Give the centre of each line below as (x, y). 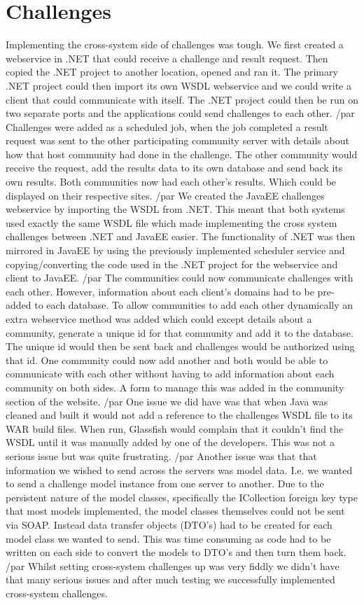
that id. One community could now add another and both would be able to (167, 360)
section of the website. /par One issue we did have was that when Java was (167, 401)
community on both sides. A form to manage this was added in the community (175, 387)
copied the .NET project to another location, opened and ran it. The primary (172, 72)
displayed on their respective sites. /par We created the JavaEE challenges (165, 195)
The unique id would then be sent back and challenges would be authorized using (180, 346)
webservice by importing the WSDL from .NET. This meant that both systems (175, 209)
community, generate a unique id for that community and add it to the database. (180, 332)
